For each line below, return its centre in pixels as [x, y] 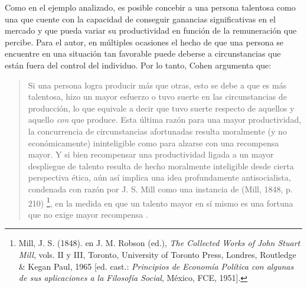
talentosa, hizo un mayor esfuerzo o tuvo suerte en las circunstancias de [157, 96]
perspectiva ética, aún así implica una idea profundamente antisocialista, [159, 177]
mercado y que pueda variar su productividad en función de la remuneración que [151, 30]
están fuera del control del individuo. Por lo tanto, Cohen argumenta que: [138, 65]
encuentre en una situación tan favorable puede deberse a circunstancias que [143, 53]
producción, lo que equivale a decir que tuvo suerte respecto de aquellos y [161, 108]
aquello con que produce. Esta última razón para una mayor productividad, [165, 120]
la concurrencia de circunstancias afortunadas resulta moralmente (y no [157, 131]
